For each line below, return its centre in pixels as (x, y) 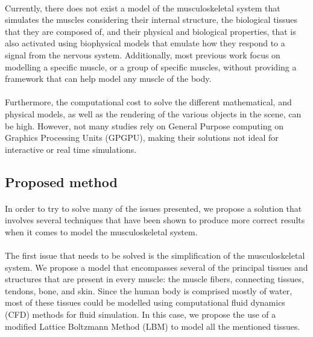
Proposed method (61, 181)
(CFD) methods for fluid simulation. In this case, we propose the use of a (141, 314)
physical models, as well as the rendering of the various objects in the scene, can (153, 113)
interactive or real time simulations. (71, 149)
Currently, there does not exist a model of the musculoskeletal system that (143, 8)
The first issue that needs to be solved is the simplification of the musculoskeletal (155, 255)
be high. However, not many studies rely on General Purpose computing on (144, 125)
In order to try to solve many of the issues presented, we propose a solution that (153, 208)
